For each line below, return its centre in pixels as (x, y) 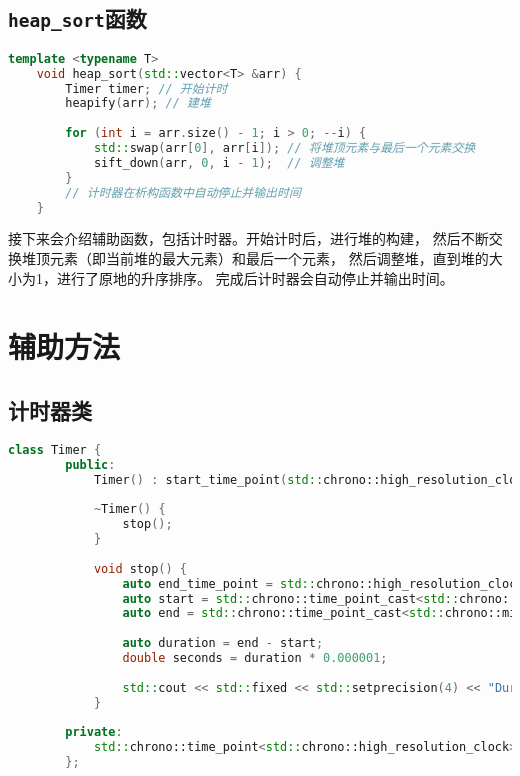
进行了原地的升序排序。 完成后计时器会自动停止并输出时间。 (255, 277)
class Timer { (55, 449)
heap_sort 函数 (77, 18)
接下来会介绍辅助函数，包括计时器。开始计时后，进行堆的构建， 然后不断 (248, 238)
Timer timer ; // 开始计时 (146, 88)
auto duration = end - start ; (223, 643)
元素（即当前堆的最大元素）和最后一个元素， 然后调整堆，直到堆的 (269, 258)
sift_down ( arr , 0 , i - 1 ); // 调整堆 (219, 162)
